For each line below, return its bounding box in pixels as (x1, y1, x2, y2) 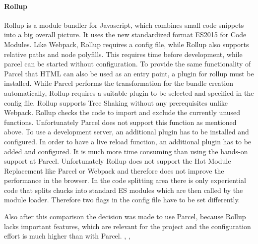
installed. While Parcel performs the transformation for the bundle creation (4, 78, 233, 88)
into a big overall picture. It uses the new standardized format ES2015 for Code (4, 29, 247, 40)
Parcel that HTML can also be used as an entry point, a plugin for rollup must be (4, 68, 254, 78)
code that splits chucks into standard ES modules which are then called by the (4, 184, 243, 195)
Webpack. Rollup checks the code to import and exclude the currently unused (4, 107, 241, 118)
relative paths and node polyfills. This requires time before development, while (4, 49, 243, 59)
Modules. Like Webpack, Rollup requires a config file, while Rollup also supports (4, 39, 249, 49)
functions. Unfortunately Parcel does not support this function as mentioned (4, 117, 237, 127)
